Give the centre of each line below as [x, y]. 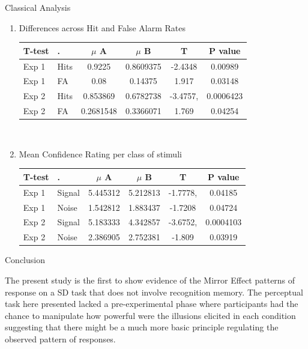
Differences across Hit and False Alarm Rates [102, 27]
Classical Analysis [38, 7]
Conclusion [25, 260]
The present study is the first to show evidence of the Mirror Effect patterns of [150, 280]
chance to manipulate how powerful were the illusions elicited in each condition [150, 315]
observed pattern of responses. [60, 338]
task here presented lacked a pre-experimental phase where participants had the [152, 304]
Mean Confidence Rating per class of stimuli [100, 153]
